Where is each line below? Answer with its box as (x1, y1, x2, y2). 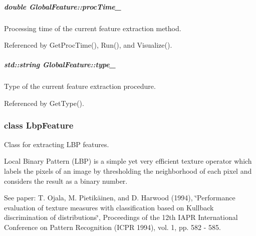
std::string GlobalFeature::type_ (4, 59, 116, 70)
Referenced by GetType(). (4, 97, 84, 108)
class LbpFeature (4, 119, 74, 132)
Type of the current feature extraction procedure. (4, 81, 156, 91)
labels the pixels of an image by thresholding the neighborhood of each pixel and (4, 165, 252, 176)
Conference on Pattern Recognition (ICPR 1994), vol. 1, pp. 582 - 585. (4, 221, 221, 232)
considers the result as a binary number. (4, 175, 128, 186)
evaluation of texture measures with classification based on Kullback (4, 202, 214, 212)
